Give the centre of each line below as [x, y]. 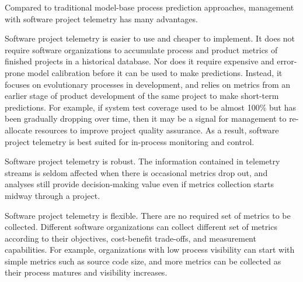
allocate [19, 130]
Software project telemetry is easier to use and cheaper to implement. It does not [150, 38]
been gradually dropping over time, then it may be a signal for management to [146, 118]
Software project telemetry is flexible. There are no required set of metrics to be [148, 215]
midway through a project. [53, 195]
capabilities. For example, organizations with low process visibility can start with [150, 250]
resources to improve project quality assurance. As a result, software [157, 130]
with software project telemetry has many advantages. [101, 18]
